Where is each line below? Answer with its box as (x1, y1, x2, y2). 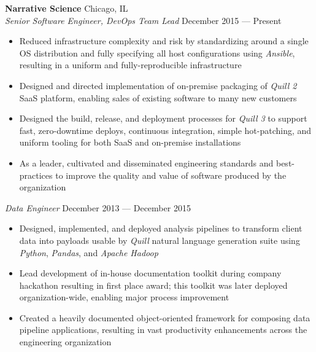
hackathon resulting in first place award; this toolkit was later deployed (19, 278, 288, 291)
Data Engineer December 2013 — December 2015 (5, 201, 191, 214)
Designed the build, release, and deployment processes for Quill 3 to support (19, 112, 307, 125)
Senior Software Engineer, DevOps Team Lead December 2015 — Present (5, 14, 282, 26)
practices (19, 168, 53, 181)
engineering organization (19, 335, 112, 348)
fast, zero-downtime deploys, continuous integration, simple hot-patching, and (19, 123, 312, 136)
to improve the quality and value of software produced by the (55, 168, 287, 181)
